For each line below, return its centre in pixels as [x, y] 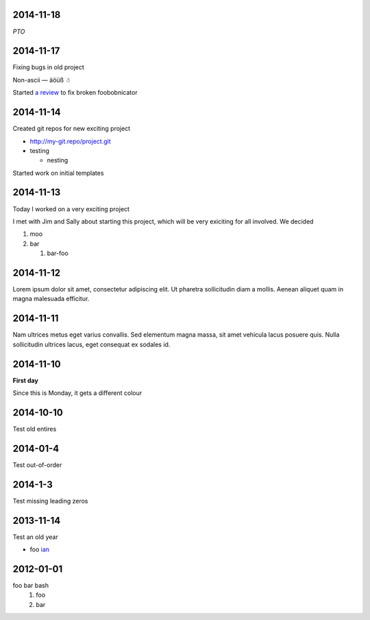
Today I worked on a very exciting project [71, 208]
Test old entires [35, 429]
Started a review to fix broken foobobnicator [75, 93]
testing [39, 150]
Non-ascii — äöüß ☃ [42, 80]
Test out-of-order [37, 465]
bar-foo [58, 253]
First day [26, 380]
